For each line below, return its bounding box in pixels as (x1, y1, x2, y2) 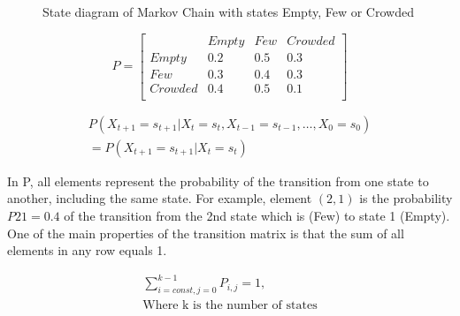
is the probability (359, 189, 453, 207)
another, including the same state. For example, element (7, 189, 312, 207)
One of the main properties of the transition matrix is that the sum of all (7, 223, 404, 242)
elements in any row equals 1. (7, 241, 167, 260)
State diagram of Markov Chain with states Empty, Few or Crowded (42, 3, 414, 20)
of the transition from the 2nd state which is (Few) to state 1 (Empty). (64, 207, 450, 224)
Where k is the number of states (142, 299, 318, 312)
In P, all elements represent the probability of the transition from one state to (7, 171, 429, 190)
